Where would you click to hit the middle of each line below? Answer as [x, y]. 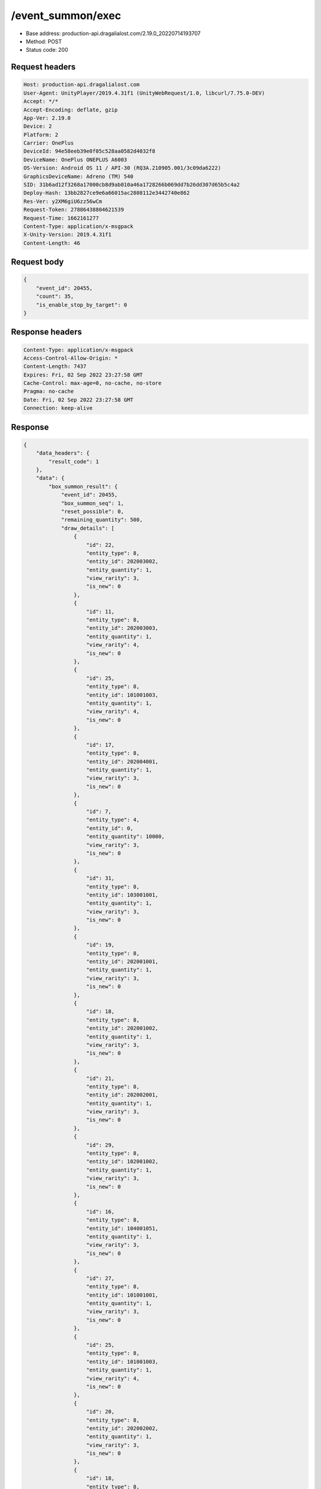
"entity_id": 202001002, [122, 1028]
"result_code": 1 [74, 461]
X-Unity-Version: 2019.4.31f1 [67, 235]
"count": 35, [55, 297]
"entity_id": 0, [110, 828]
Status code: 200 [47, 50]
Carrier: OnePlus [49, 143]
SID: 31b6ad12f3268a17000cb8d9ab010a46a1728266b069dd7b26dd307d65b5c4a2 [132, 185]
